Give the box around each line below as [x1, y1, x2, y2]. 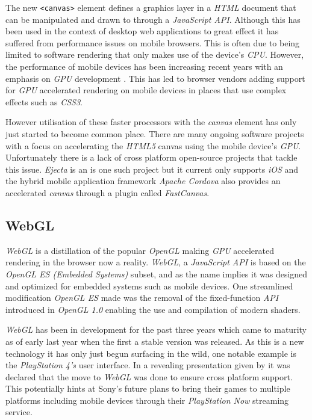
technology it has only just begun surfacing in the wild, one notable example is [5, 347, 296, 359]
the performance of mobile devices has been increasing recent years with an [5, 60, 283, 73]
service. [5, 406, 33, 418]
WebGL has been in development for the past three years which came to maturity [5, 323, 307, 336]
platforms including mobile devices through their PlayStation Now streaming [5, 394, 289, 406]
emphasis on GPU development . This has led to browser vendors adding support [5, 72, 305, 84]
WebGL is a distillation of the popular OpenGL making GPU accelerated [5, 244, 275, 256]
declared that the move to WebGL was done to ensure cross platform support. [5, 370, 293, 383]
